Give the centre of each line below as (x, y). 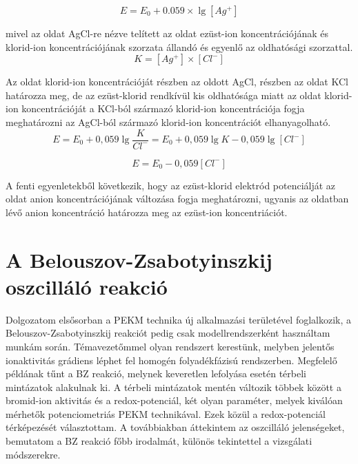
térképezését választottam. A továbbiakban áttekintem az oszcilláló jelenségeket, (175, 427)
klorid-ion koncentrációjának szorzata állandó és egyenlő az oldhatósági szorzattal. (179, 46)
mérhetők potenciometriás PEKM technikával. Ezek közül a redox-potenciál (166, 413)
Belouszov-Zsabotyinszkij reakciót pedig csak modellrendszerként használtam (168, 333)
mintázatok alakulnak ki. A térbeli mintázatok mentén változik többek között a (173, 387)
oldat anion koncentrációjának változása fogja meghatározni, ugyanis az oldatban (177, 199)
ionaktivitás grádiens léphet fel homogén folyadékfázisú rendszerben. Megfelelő (171, 360)
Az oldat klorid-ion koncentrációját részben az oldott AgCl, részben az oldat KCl (177, 82)
